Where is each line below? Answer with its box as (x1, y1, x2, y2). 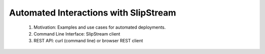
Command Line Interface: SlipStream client (33, 31, 120, 36)
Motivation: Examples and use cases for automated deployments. (33, 24, 166, 30)
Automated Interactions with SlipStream (9, 7, 176, 18)
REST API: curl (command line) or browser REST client (33, 38, 143, 44)
